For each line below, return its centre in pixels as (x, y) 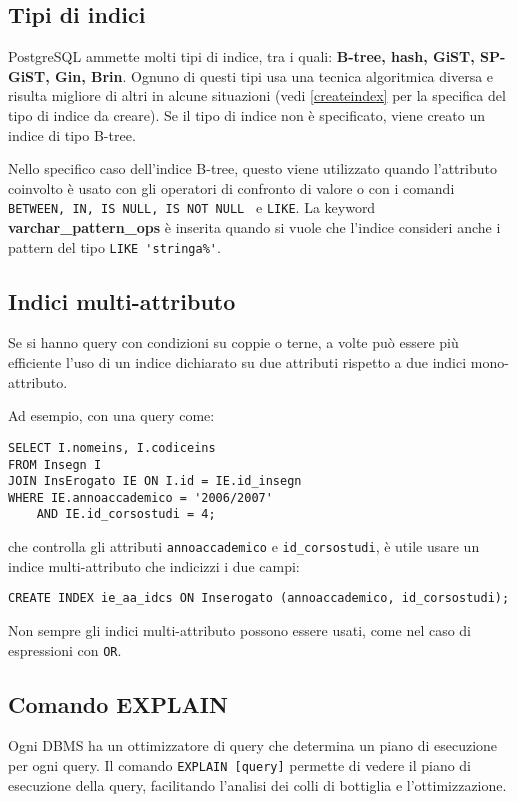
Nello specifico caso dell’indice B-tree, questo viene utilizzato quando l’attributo (252, 168)
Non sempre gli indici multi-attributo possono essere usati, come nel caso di (240, 630)
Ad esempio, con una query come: (111, 415)
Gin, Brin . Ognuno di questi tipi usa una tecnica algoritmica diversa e (274, 75)
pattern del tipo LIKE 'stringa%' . (114, 246)
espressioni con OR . (65, 649)
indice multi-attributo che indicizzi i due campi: (154, 565)
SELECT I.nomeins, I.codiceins (112, 447)
